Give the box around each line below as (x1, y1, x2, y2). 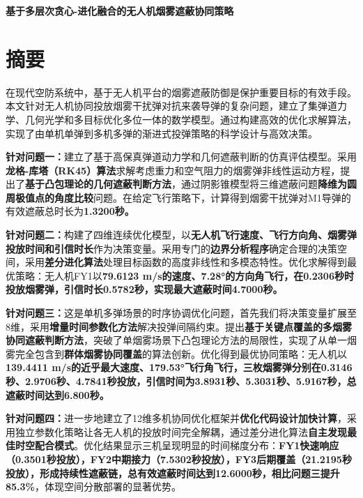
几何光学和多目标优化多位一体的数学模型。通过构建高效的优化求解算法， (24, 112, 357, 126)
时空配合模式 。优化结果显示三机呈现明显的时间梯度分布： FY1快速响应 (15, 438, 339, 453)
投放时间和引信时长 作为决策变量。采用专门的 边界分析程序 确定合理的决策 (6, 241, 337, 255)
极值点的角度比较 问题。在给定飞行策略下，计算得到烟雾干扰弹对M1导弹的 (15, 190, 351, 204)
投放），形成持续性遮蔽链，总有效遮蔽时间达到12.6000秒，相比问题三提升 (6, 465, 340, 480)
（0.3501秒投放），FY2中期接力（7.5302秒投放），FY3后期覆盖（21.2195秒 (6, 451, 352, 466)
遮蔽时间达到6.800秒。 (6, 387, 109, 402)
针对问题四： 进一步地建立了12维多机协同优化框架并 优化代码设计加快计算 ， (6, 411, 347, 425)
